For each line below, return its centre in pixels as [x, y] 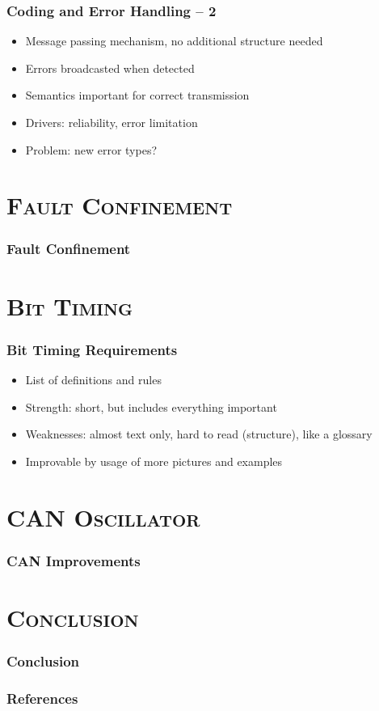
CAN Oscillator [103, 516]
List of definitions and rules [93, 379]
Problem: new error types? [91, 149]
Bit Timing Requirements [92, 349]
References [42, 698]
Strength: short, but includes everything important [151, 406]
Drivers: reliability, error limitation [112, 122]
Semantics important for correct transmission [137, 95]
